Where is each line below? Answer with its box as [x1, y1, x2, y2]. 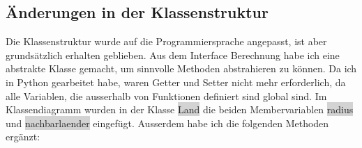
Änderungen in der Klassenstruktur [6, 1, 269, 23]
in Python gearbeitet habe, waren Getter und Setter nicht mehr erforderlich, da [6, 74, 346, 89]
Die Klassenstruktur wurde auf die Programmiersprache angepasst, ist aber [6, 34, 327, 49]
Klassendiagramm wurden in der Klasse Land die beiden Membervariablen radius [6, 102, 354, 117]
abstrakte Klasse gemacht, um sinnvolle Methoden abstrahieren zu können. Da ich [6, 61, 357, 76]
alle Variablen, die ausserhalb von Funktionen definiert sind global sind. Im [6, 88, 327, 103]
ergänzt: [6, 129, 40, 144]
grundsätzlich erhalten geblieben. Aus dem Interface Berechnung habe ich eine [6, 47, 340, 62]
